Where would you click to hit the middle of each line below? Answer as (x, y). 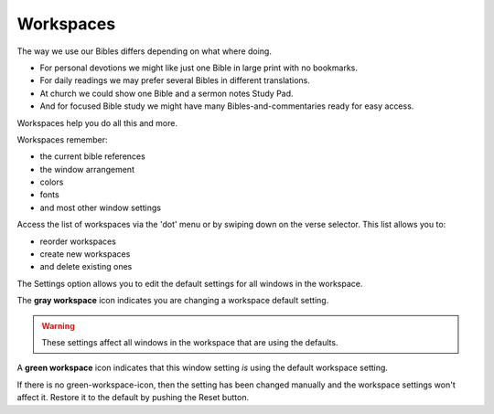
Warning (58, 325)
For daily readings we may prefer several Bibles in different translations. (175, 80)
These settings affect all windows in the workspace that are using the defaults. (190, 342)
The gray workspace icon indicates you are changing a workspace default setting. (173, 301)
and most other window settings (101, 207)
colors (52, 182)
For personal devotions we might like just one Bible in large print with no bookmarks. (199, 68)
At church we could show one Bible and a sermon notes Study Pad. (166, 93)
